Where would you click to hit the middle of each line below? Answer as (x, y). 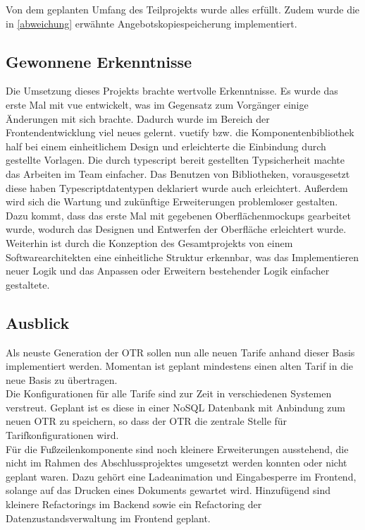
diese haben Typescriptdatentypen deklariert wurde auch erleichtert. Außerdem (177, 187)
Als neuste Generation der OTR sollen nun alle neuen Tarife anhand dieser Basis (180, 352)
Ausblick (38, 322)
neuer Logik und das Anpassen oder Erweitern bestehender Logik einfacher (168, 271)
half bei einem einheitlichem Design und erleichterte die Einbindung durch (166, 146)
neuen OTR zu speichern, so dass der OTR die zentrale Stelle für (147, 421)
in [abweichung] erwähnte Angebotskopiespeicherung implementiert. (151, 23)
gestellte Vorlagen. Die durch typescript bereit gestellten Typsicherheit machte (175, 160)
